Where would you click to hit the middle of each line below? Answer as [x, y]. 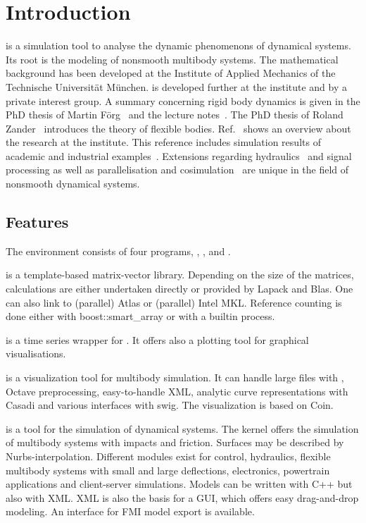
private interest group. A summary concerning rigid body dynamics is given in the [183, 100]
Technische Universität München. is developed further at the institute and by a [177, 86]
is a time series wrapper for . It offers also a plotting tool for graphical [157, 339]
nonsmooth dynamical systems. [73, 184]
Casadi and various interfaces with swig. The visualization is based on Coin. [170, 405]
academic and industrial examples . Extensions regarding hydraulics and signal [179, 155]
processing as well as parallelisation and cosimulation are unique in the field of [177, 170]
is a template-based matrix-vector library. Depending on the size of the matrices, [180, 275]
